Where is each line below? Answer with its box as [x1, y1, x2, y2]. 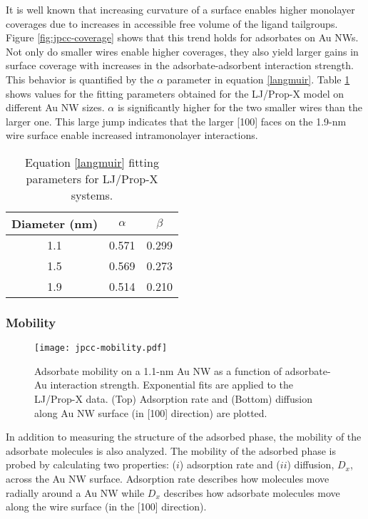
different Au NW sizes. [6, 100, 105, 115]
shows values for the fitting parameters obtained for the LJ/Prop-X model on [6, 86, 344, 101]
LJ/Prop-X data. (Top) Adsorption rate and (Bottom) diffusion [34, 391, 312, 406]
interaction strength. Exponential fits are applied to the [50, 377, 293, 392]
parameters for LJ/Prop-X [26, 170, 158, 187]
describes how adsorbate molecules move [163, 485, 340, 500]
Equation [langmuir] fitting [25, 153, 159, 170]
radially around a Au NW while [6, 485, 145, 500]
